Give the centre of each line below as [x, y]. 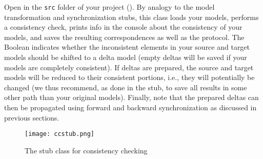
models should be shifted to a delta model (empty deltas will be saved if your [126, 57]
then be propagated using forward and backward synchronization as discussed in [130, 107]
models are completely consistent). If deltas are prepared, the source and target [129, 67]
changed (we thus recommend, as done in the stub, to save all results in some [126, 87]
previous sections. [32, 117]
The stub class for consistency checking [86, 150]
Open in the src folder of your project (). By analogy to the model [109, 7]
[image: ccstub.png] [60, 134]
